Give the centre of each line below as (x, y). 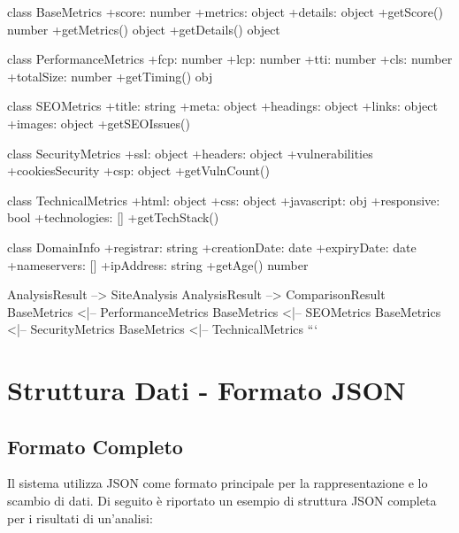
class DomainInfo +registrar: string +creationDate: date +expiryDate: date (212, 247)
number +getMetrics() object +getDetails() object (144, 29)
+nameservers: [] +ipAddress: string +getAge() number (158, 264)
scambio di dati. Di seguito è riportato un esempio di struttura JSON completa (222, 501)
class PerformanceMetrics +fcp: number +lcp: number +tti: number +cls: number (230, 59)
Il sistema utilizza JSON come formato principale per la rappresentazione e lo (218, 483)
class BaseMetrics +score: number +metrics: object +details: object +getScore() (225, 12)
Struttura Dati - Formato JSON (207, 390)
